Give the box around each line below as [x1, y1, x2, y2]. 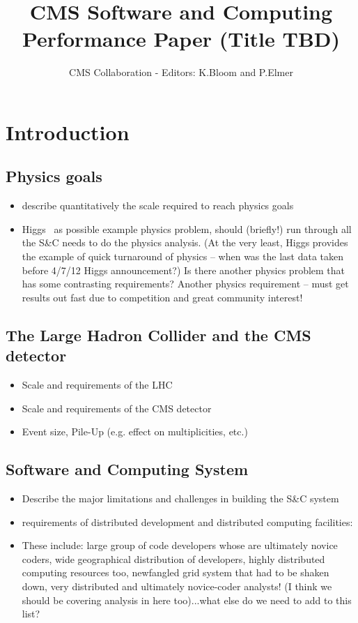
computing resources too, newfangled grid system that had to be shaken [22, 565, 329, 580]
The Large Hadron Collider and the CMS [6, 324, 311, 345]
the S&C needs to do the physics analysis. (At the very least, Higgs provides [22, 235, 348, 250]
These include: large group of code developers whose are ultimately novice [22, 538, 338, 553]
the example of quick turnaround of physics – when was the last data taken [22, 249, 344, 264]
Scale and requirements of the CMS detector [22, 400, 212, 415]
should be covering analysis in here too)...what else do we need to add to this [22, 592, 352, 607]
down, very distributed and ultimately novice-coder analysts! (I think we [22, 579, 332, 593]
